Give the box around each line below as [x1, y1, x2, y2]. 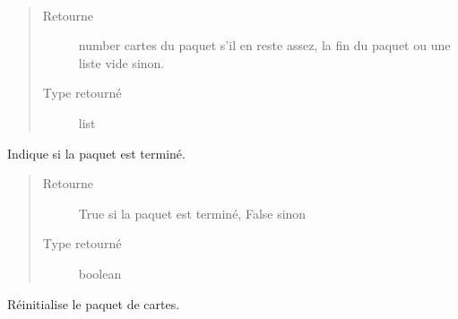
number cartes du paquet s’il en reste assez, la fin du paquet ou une [78, 36, 451, 55]
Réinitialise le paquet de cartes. [7, 294, 180, 313]
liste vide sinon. [78, 53, 165, 72]
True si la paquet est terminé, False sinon [78, 203, 307, 222]
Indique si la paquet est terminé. [7, 143, 186, 162]
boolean [78, 263, 122, 282]
